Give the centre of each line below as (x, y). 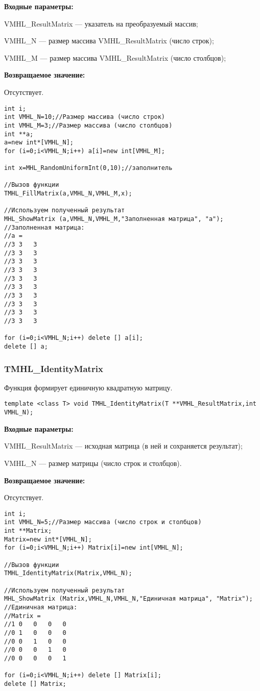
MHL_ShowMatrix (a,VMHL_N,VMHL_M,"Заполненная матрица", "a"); (114, 219)
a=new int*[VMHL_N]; (39, 143)
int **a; (19, 134)
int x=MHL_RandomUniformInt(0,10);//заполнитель (88, 168)
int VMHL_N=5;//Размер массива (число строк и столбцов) (103, 522)
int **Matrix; (28, 531)
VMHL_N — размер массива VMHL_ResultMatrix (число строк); (109, 41)
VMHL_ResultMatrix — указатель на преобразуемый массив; (101, 23)
